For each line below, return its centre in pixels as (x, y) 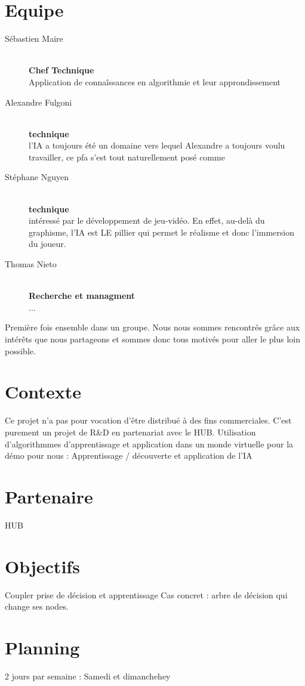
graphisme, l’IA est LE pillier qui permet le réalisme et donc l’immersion (161, 232)
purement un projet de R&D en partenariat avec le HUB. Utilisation (130, 432)
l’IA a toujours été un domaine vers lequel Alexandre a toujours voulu (157, 145)
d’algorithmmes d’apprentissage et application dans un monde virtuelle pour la (149, 444)
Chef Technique (61, 70)
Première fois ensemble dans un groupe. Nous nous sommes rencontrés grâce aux (152, 327)
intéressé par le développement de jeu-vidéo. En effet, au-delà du (147, 220)
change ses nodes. (37, 606)
